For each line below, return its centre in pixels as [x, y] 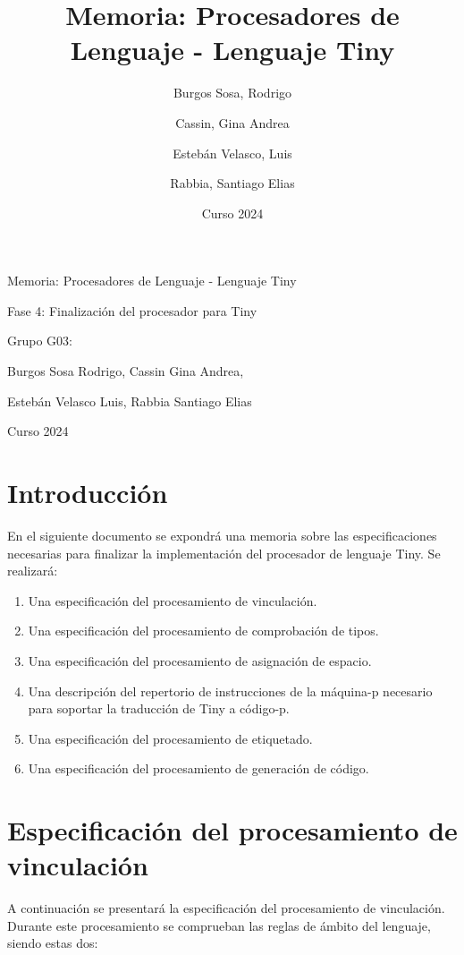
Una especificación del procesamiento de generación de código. [198, 768]
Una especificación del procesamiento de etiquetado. [170, 738]
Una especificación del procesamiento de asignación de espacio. [200, 660]
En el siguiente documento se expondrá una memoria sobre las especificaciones [222, 535]
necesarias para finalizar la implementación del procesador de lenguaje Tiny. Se [224, 553]
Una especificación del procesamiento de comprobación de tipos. [203, 631]
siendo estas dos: [53, 943]
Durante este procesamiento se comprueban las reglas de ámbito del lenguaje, [219, 925]
